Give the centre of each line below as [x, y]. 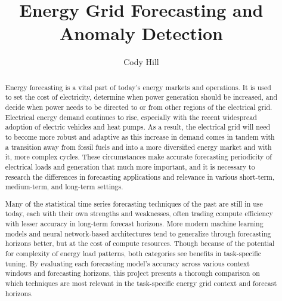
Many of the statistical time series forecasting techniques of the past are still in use [134, 203]
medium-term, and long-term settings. [64, 187]
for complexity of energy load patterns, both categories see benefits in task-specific [133, 254]
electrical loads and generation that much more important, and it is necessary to [130, 166]
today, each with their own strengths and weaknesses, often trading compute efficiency [139, 214]
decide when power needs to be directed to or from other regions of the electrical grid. [139, 107]
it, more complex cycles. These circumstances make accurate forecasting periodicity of [138, 157]
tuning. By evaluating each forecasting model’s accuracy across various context [127, 263]
